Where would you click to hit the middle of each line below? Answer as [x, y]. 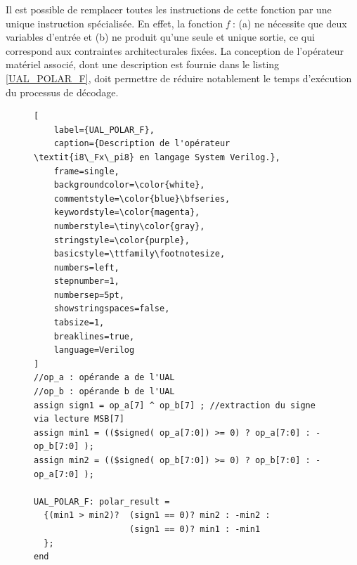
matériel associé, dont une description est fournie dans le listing [143, 64]
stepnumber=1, [86, 281]
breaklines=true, [94, 336]
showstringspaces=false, [112, 309]
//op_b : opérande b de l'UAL [104, 392]
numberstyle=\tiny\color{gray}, [129, 226]
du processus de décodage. [62, 92]
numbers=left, [86, 267]
